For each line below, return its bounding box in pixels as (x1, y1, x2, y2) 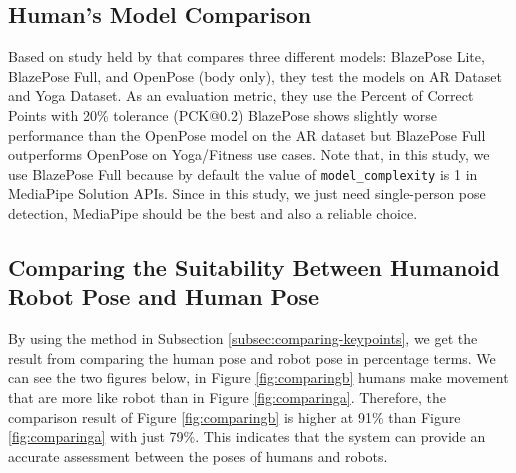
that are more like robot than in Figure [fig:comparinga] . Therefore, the (8, 386, 447, 407)
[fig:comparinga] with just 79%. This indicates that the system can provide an (8, 426, 486, 447)
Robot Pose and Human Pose (8, 281, 320, 312)
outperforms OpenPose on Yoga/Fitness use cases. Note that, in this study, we (8, 144, 490, 165)
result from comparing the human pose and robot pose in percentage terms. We (8, 347, 496, 368)
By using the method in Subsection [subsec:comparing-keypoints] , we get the (8, 328, 478, 349)
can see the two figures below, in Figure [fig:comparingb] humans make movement (8, 367, 509, 388)
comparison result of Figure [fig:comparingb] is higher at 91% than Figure (8, 406, 461, 427)
